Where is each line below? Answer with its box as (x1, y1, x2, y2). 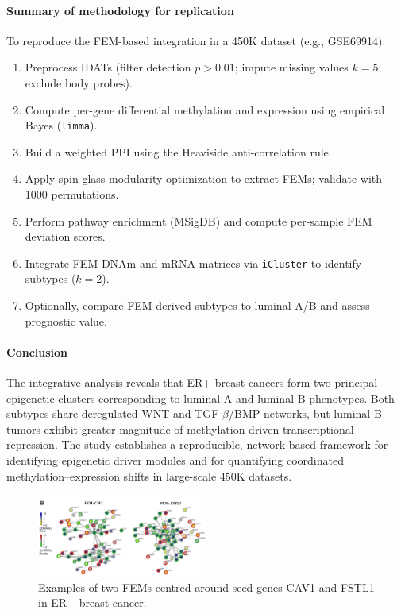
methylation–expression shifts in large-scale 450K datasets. (6, 467, 292, 484)
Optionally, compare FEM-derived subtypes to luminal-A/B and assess (25, 297, 370, 314)
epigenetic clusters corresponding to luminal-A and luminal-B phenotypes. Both (6, 389, 395, 406)
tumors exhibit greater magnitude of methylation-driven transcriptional (6, 420, 354, 437)
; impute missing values (234, 59, 349, 75)
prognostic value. (25, 312, 107, 329)
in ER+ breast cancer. (38, 594, 147, 611)
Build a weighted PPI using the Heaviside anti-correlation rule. (25, 143, 332, 160)
